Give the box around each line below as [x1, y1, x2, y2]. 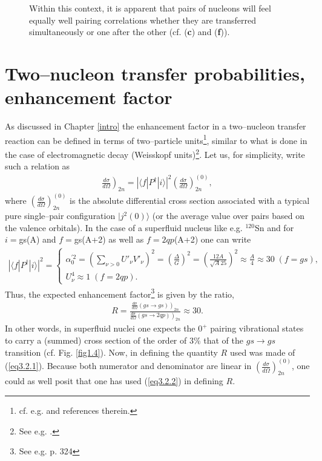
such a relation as [5, 160, 70, 172]
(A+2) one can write [174, 233, 251, 246]
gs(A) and [19, 233, 56, 246]
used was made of [229, 345, 295, 358]
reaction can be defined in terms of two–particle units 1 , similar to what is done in [5, 132, 307, 146]
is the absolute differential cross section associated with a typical [70, 194, 310, 207]
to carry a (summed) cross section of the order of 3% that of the [5, 334, 244, 347]
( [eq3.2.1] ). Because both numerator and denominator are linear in [5, 359, 252, 372]
